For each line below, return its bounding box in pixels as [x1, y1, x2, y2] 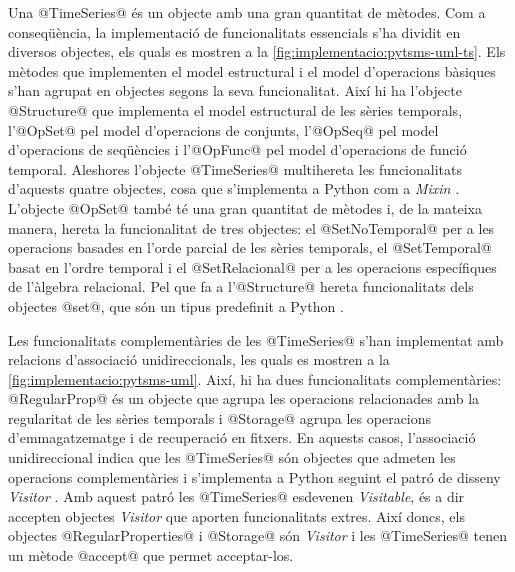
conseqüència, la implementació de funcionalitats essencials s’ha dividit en [8, 21, 461, 42]
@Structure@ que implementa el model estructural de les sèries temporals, [8, 99, 463, 120]
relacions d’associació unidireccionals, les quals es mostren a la [8, 349, 390, 370]
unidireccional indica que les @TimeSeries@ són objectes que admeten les [8, 447, 456, 468]
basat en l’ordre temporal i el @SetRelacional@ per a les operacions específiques [8, 256, 497, 277]
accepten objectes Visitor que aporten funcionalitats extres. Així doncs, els [8, 505, 465, 526]
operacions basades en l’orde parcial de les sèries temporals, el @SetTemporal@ [8, 237, 492, 258]
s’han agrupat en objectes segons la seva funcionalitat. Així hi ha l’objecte [8, 80, 462, 101]
